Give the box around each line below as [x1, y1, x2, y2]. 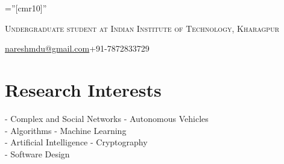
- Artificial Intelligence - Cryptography [5, 136, 148, 148]
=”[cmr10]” [5, 2, 47, 14]
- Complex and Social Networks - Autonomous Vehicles [5, 112, 209, 124]
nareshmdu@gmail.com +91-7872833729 [5, 42, 150, 55]
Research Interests [5, 77, 162, 102]
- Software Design [5, 147, 70, 160]
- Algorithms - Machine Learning [5, 124, 127, 136]
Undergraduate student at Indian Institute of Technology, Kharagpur [5, 22, 280, 34]
